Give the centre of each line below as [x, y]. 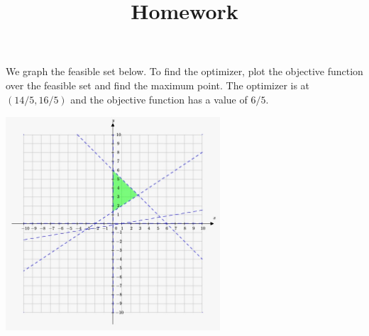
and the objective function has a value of [159, 99]
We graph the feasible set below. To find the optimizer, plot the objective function [184, 71]
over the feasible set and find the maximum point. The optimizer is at [158, 85]
